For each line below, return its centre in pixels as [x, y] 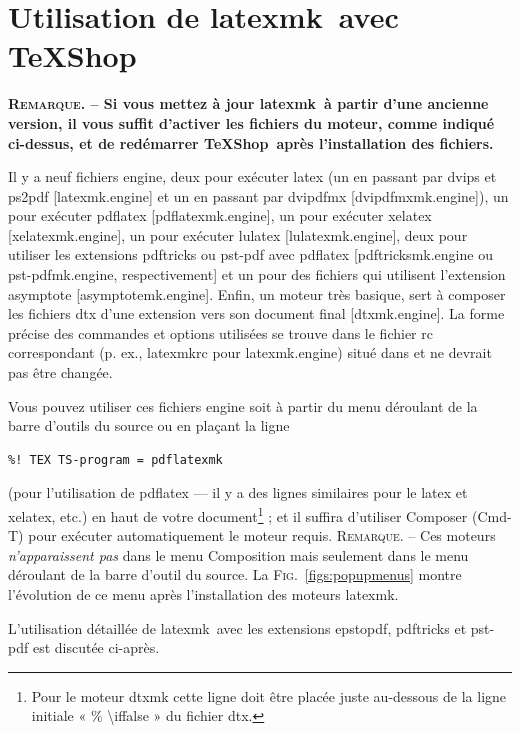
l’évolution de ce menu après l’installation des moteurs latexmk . [203, 594]
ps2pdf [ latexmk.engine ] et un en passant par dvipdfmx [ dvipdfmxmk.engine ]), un [258, 195]
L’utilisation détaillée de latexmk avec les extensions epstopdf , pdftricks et [237, 627]
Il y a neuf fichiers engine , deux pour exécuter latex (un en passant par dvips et [252, 176]
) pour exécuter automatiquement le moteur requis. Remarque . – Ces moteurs [257, 535]
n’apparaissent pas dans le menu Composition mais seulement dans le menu [238, 554]
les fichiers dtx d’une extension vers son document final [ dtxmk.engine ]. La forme [256, 313]
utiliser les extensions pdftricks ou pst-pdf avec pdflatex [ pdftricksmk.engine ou [250, 254]
